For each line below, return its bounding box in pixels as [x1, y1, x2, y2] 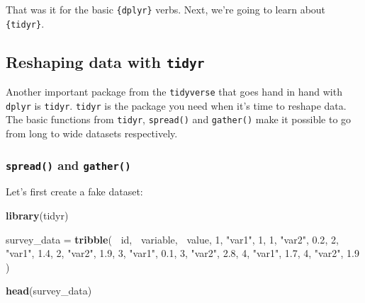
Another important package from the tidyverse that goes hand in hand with [6, 84, 342, 99]
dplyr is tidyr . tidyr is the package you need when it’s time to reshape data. [6, 98, 347, 113]
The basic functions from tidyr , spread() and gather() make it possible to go [6, 112, 352, 127]
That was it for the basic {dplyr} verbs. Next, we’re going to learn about [6, 2, 326, 16]
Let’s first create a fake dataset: [6, 184, 143, 199]
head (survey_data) [6, 283, 92, 298]
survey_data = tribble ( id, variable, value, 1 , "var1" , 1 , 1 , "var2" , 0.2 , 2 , [6, 231, 339, 246]
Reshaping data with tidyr [6, 50, 205, 72]
